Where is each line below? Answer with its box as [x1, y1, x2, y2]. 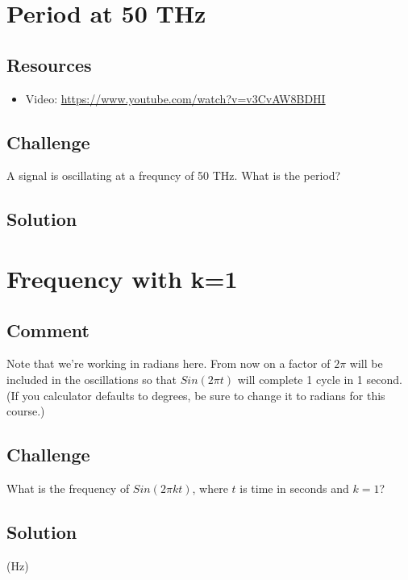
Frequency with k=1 [6, 261, 238, 294]
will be [349, 355, 383, 372]
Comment [6, 317, 90, 342]
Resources [6, 52, 92, 77]
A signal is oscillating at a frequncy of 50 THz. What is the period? [6, 167, 341, 184]
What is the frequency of [6, 479, 130, 496]
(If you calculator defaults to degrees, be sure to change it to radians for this [6, 386, 385, 403]
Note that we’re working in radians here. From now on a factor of [6, 355, 331, 372]
